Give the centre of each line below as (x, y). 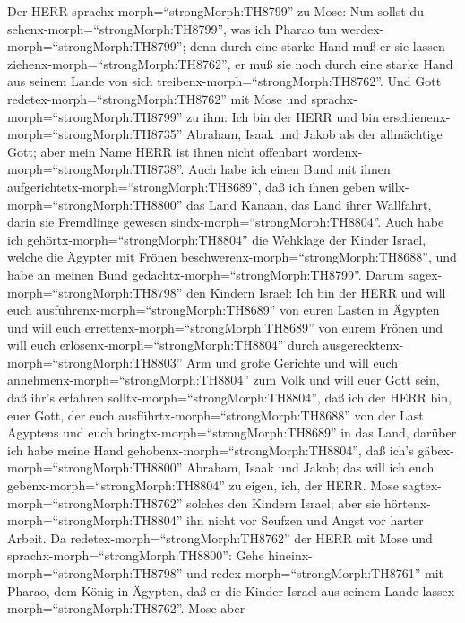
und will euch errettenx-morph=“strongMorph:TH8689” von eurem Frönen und (225, 327)
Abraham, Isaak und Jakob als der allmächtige (314, 134)
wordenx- (337, 151)
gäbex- (436, 450)
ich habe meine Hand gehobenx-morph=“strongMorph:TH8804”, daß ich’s (211, 450)
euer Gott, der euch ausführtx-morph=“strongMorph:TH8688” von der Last (215, 415)
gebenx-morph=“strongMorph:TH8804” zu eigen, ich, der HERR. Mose (203, 485)
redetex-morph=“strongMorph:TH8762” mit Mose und (157, 98)
